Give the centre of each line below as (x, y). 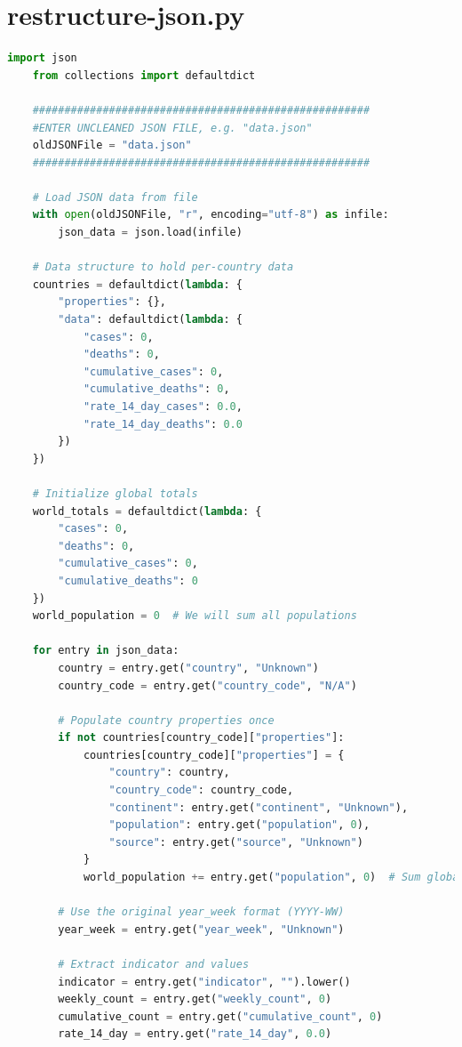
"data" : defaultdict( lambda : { (150, 320)
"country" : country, (169, 773)
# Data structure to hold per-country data (163, 267)
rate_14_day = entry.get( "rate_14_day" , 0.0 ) (195, 1034)
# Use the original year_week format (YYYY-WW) (201, 912)
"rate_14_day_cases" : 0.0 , (163, 407)
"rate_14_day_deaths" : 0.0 (163, 424)
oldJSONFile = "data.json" (112, 145)
